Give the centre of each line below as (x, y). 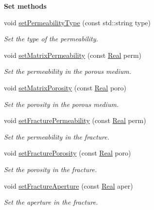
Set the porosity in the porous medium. (61, 104)
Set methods (25, 6)
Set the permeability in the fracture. (57, 136)
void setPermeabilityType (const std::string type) (77, 22)
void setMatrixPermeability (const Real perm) (73, 55)
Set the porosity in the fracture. (51, 169)
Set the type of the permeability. (51, 39)
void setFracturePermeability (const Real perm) (75, 120)
